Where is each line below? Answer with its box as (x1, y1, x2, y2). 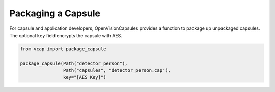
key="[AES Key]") (63, 74, 106, 80)
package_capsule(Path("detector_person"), (20, 60, 128, 66)
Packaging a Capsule (9, 8, 100, 19)
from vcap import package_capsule (20, 46, 106, 52)
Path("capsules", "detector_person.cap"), (63, 68, 171, 73)
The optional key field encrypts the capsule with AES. (9, 32, 122, 38)
